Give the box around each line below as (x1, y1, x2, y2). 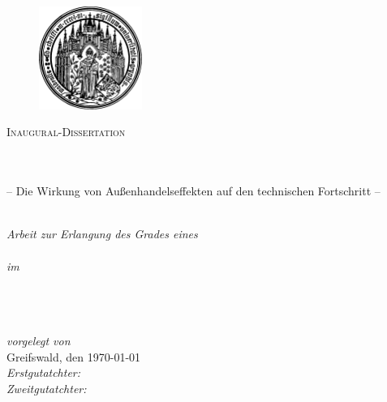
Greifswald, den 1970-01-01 (6, 348, 141, 365)
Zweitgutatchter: (6, 379, 87, 396)
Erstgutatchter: (6, 364, 81, 381)
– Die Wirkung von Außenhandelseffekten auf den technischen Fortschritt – (6, 182, 381, 199)
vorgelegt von (6, 331, 71, 349)
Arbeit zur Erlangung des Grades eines (6, 225, 198, 242)
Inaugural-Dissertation (6, 123, 126, 140)
